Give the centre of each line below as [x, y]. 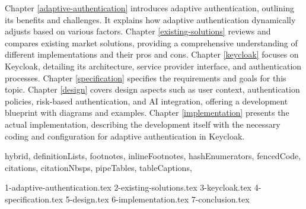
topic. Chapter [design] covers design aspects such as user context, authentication [152, 89]
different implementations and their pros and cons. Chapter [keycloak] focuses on [152, 54]
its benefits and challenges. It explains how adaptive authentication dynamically [150, 19]
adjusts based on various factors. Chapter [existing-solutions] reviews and [138, 31]
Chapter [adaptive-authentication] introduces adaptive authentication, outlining [149, 8]
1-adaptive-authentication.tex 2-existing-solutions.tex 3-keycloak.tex [128, 187]
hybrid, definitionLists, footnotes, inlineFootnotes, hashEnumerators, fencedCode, [153, 156]
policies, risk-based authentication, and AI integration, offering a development [146, 101]
